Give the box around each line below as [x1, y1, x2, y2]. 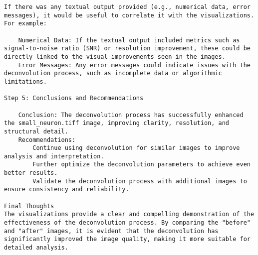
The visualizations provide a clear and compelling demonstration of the [4, 211, 255, 218]
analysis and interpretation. [4, 152, 104, 160]
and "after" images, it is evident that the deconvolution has [4, 227, 219, 235]
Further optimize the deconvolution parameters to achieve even [32, 161, 251, 168]
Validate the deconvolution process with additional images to [32, 177, 247, 185]
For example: [4, 20, 47, 27]
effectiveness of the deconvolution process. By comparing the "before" [4, 219, 251, 227]
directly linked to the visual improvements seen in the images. [4, 53, 226, 60]
